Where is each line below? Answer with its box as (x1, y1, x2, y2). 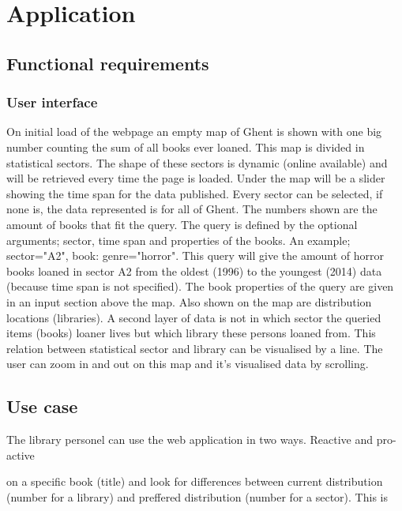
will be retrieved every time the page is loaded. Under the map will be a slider (6, 170, 385, 186)
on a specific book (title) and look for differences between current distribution (6, 473, 383, 490)
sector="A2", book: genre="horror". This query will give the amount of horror (6, 247, 385, 264)
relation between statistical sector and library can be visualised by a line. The (6, 340, 383, 356)
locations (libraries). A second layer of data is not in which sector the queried (6, 309, 381, 325)
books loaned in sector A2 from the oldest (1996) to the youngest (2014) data (6, 262, 382, 279)
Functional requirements (6, 51, 209, 75)
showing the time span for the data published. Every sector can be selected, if (6, 185, 383, 201)
